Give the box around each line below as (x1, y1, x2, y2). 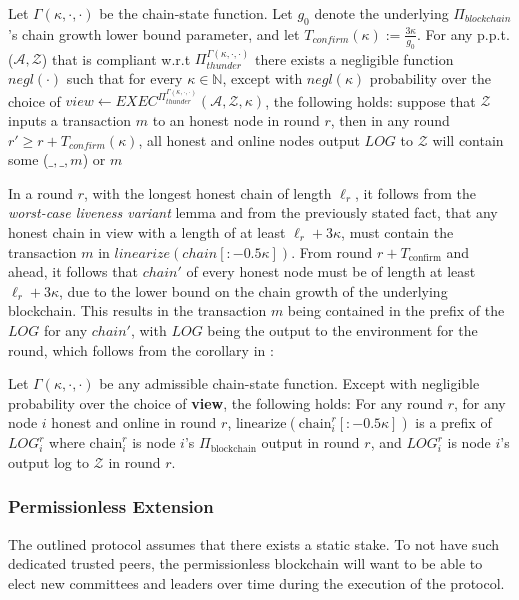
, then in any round (330, 110, 450, 131)
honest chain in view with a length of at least (8, 222, 286, 242)
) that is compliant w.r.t (41, 48, 191, 69)
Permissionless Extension (8, 494, 214, 519)
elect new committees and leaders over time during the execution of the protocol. (8, 572, 505, 593)
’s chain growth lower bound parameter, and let (8, 23, 300, 44)
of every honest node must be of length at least (186, 261, 476, 282)
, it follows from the (354, 182, 477, 203)
